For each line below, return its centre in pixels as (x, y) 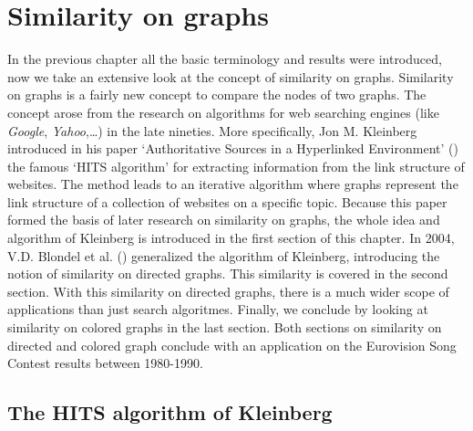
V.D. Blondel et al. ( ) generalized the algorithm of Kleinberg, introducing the (224, 255)
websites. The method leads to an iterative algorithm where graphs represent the (233, 184)
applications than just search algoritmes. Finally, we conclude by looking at (218, 309)
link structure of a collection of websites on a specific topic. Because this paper (227, 201)
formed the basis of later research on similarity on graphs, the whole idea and (224, 220)
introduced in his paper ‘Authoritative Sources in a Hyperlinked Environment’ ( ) (233, 148)
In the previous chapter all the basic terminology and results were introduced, (225, 59)
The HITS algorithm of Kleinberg (170, 412)
